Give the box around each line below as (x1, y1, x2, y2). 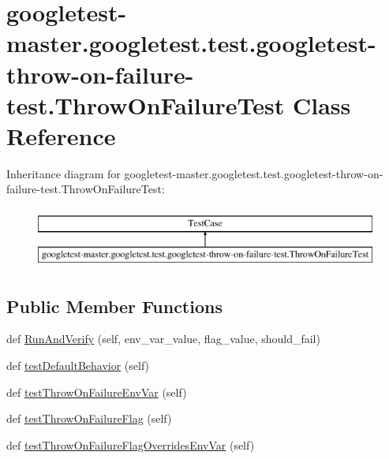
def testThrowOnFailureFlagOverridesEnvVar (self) (6, 436, 255, 453)
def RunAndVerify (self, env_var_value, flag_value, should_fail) (6, 330, 320, 347)
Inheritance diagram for (6, 165, 121, 181)
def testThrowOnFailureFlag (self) (6, 410, 172, 427)
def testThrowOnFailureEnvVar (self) (6, 383, 187, 400)
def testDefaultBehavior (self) (6, 357, 150, 374)
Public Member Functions (6, 293, 223, 318)
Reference (6, 119, 116, 151)
